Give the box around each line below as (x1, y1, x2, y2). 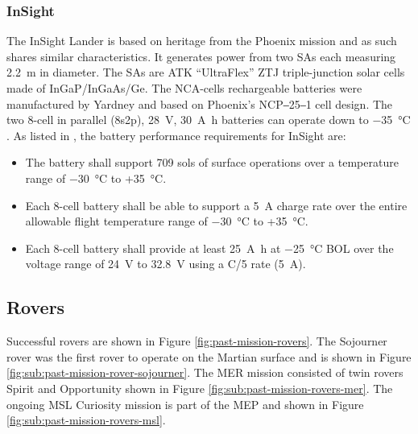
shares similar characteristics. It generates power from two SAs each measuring (6, 48, 396, 64)
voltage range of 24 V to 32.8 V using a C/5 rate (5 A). (25, 255, 306, 272)
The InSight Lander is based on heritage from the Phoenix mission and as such (6, 32, 397, 49)
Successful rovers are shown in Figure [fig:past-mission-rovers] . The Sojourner (6, 333, 387, 349)
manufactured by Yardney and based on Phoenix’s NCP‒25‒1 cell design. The (6, 95, 393, 112)
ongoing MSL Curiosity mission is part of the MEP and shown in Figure (6, 395, 364, 412)
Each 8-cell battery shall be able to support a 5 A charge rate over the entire (25, 196, 408, 213)
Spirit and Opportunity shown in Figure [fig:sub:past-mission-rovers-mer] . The (6, 379, 393, 396)
